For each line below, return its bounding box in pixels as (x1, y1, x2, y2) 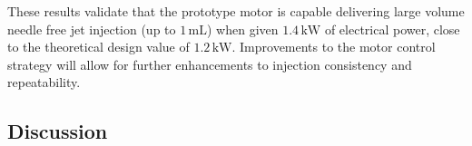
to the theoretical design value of (7, 37, 190, 56)
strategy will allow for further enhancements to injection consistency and (7, 54, 412, 73)
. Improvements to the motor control (231, 37, 436, 56)
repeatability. (7, 73, 81, 92)
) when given (206, 19, 279, 38)
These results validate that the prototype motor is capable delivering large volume (7, 2, 465, 20)
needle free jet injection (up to (7, 19, 176, 38)
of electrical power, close (324, 19, 460, 38)
